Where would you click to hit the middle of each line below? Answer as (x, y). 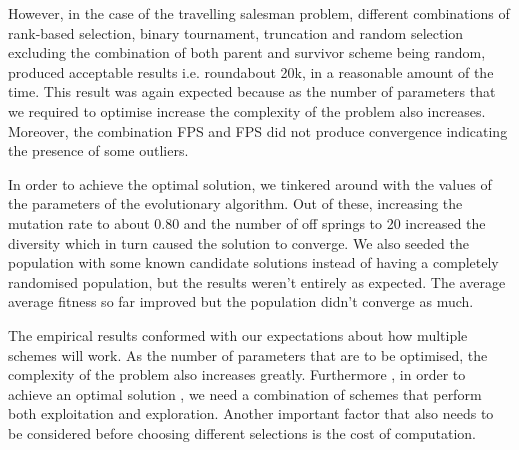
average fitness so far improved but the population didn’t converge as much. (241, 301)
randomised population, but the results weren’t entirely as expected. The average (257, 281)
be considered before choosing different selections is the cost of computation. (242, 432)
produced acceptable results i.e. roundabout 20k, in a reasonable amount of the (251, 71)
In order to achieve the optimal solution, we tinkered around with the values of (250, 183)
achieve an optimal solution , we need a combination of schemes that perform (245, 393)
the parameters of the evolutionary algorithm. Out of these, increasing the (235, 203)
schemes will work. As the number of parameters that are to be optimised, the (248, 354)
